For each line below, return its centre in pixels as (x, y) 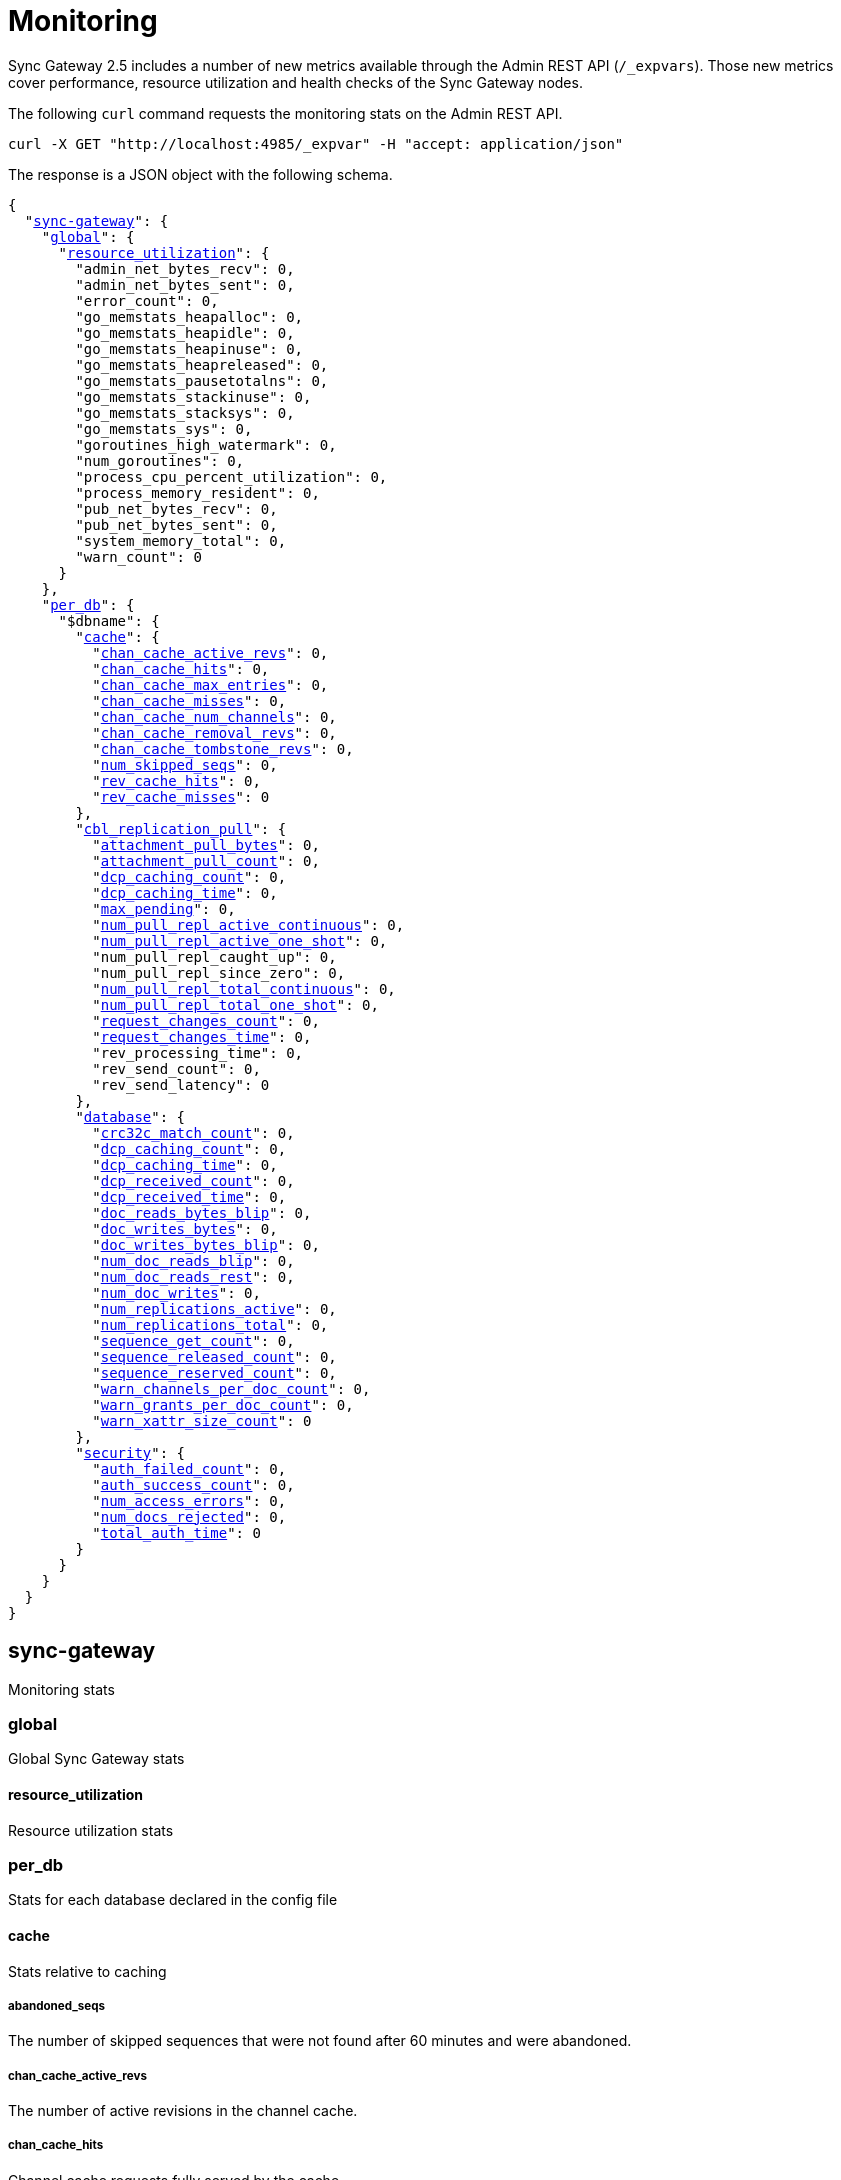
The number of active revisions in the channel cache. (183, 2111)
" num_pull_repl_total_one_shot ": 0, (235, 1004)
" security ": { (130, 1452)
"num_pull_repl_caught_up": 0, (214, 956)
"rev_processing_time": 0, (198, 1052)
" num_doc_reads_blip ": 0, (193, 1260)
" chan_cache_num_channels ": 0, (214, 716)
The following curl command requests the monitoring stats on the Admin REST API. (285, 113)
